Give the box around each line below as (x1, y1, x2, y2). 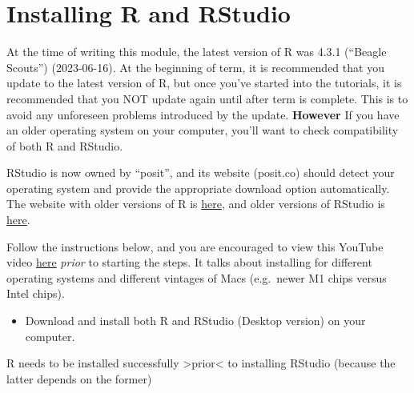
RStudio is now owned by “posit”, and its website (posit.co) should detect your (6, 164, 395, 181)
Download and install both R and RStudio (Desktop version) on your (25, 312, 366, 329)
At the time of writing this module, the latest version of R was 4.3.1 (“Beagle (6, 43, 387, 60)
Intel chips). (6, 285, 65, 302)
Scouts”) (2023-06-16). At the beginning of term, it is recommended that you (6, 58, 384, 75)
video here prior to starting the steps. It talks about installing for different (6, 254, 372, 271)
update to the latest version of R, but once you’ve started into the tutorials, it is (6, 74, 402, 91)
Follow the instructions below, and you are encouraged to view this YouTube (6, 238, 384, 255)
